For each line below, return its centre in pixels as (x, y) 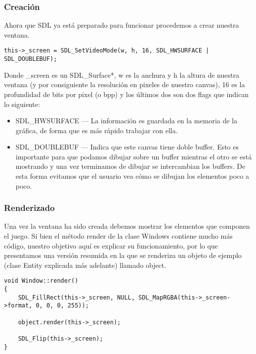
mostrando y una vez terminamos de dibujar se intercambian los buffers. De (130, 166)
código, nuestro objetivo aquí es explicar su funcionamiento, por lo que (111, 245)
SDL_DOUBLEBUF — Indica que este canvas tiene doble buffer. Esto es (127, 147)
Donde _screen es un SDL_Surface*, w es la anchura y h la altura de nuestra (122, 75)
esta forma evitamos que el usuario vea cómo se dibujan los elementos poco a (132, 176)
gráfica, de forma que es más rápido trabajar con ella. (97, 130)
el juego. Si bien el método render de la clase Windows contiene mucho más (118, 236)
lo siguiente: (22, 104)
